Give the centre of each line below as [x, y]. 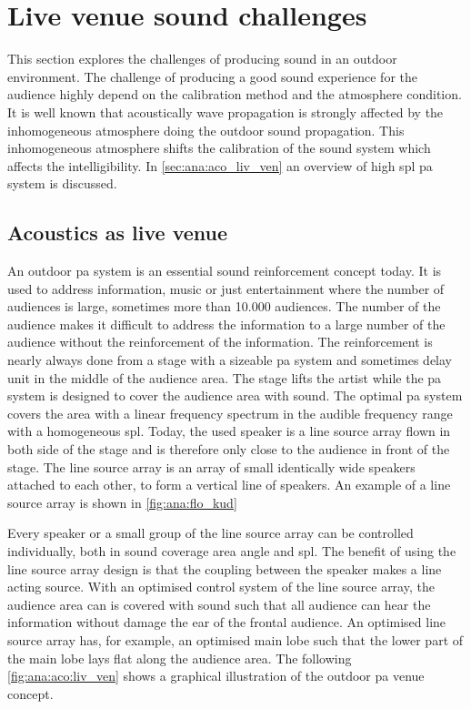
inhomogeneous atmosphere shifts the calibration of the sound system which [219, 148]
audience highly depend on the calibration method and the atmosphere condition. [235, 94]
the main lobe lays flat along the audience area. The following [180, 658]
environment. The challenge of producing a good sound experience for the [212, 76]
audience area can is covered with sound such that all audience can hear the [219, 604]
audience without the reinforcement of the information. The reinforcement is [220, 342]
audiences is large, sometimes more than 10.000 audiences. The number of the [224, 306]
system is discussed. [62, 183]
